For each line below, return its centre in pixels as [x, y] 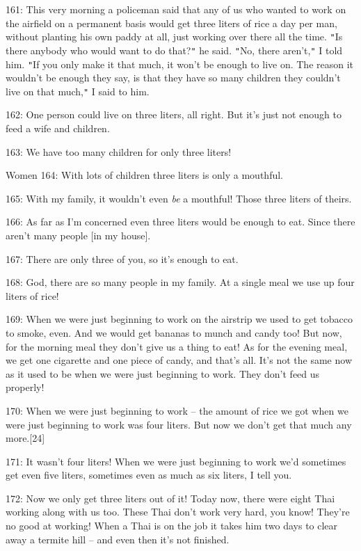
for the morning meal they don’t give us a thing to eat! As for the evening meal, [177, 346]
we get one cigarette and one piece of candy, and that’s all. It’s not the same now [179, 360]
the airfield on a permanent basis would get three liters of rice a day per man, [171, 23]
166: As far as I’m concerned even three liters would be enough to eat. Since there [180, 222]
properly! [25, 387]
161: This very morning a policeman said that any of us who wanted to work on [176, 9]
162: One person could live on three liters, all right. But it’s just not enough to [174, 114]
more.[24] [25, 438]
